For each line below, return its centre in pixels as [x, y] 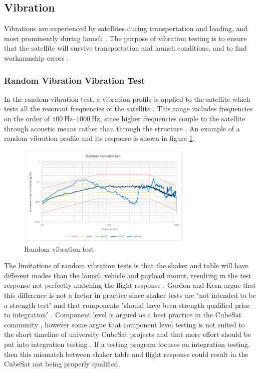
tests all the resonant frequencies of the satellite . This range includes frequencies [128, 109]
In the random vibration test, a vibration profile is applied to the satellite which [127, 99]
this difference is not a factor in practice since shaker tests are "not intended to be [130, 295]
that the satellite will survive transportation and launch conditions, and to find [125, 48]
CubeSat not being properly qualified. [62, 364]
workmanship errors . [37, 57]
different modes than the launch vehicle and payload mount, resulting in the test [128, 275]
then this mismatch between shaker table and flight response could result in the [126, 354]
